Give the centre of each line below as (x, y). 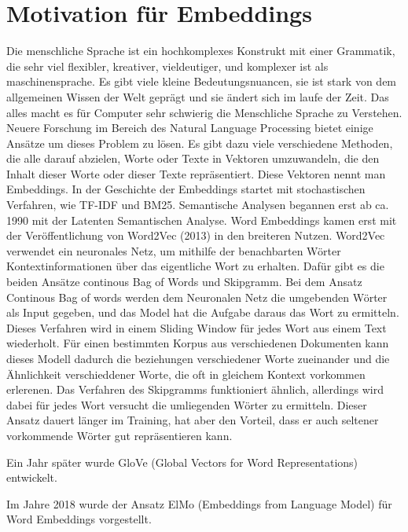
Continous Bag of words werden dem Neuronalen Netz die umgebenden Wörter (197, 297)
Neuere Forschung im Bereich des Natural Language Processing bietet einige (190, 128)
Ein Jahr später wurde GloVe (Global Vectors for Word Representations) (182, 462)
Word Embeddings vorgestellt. (79, 519)
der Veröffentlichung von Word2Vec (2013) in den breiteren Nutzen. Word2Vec (196, 235)
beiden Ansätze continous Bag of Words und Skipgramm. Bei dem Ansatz (184, 282)
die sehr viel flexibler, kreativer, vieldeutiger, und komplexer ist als (167, 66)
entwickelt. (32, 477)
